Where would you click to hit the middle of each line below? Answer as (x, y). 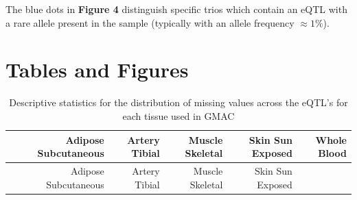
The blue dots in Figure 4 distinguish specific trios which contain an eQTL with (176, 9)
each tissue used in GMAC (178, 115)
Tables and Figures (97, 70)
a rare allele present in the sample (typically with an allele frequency (150, 22)
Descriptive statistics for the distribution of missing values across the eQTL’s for (178, 102)
